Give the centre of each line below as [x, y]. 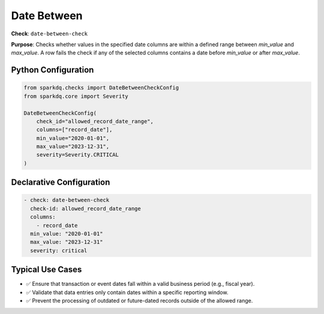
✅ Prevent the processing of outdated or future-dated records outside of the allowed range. [139, 301]
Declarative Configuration [61, 182]
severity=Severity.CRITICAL [78, 155]
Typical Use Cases [46, 270]
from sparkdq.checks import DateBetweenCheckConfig [101, 88]
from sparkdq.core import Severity [76, 96]
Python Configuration [52, 70]
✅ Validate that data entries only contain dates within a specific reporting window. [127, 292]
